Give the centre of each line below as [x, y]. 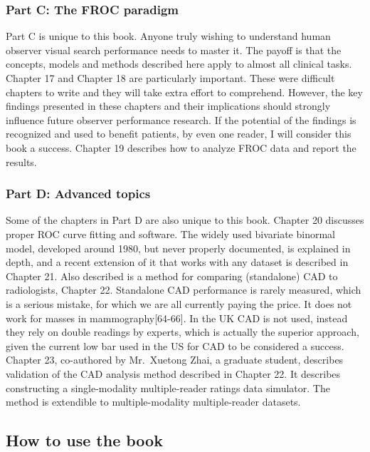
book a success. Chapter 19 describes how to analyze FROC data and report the [181, 147]
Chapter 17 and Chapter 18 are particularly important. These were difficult [170, 78]
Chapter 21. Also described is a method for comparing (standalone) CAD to [172, 276]
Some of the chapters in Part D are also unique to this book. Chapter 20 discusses [185, 220]
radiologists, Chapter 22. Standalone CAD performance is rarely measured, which [184, 290]
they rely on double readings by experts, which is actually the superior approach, [183, 332]
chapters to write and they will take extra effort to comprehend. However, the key [184, 92]
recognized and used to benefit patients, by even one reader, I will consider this [179, 134]
